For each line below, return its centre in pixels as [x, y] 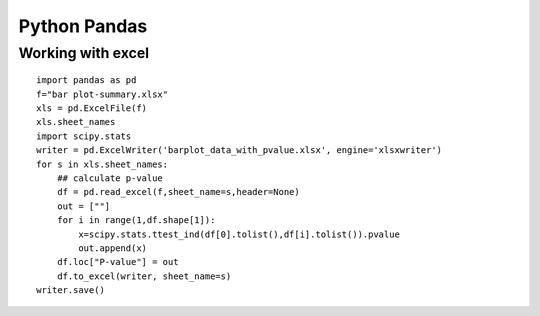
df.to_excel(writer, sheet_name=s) [144, 276]
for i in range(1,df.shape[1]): [136, 220]
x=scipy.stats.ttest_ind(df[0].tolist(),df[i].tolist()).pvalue [239, 234]
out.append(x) [113, 248]
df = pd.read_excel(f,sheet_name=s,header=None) [178, 192]
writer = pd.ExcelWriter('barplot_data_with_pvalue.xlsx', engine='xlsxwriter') [239, 150]
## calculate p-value [110, 178]
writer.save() [70, 290]
